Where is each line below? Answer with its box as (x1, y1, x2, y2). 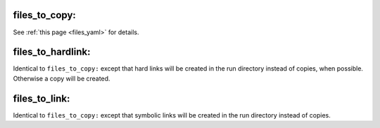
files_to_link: (13, 92, 70, 104)
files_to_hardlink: (13, 46, 91, 58)
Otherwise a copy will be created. (13, 74, 110, 83)
